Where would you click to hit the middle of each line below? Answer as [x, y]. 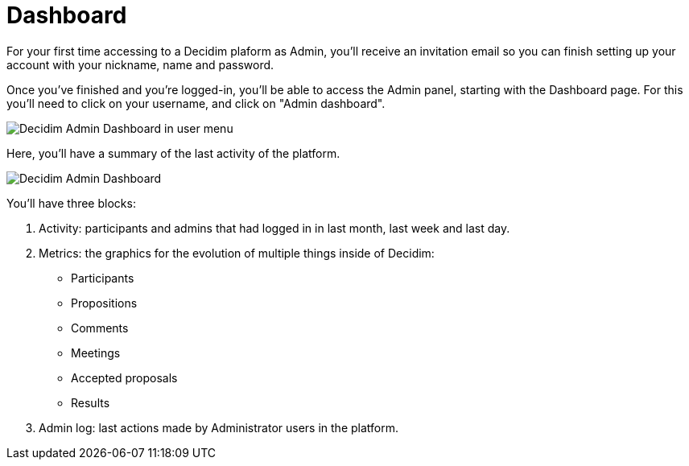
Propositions [104, 303]
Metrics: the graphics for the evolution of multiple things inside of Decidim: [237, 253]
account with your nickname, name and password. [140, 64]
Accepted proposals [124, 377]
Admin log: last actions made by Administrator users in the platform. [219, 427]
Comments [100, 328]
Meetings [96, 353]
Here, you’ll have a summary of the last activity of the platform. [173, 153]
